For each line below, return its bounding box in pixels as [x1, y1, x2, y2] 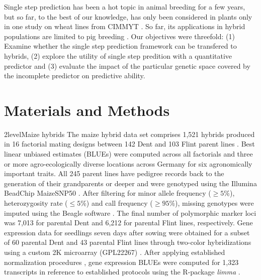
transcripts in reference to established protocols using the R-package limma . [4, 266, 240, 277]
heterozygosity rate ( [4, 198, 68, 208]
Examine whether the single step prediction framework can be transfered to [4, 41, 237, 51]
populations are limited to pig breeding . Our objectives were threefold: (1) [4, 31, 235, 41]
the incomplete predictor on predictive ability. [4, 70, 145, 81]
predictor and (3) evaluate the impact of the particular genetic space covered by [4, 60, 250, 71]
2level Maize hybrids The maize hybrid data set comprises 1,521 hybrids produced [4, 128, 255, 139]
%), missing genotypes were [169, 198, 254, 208]
